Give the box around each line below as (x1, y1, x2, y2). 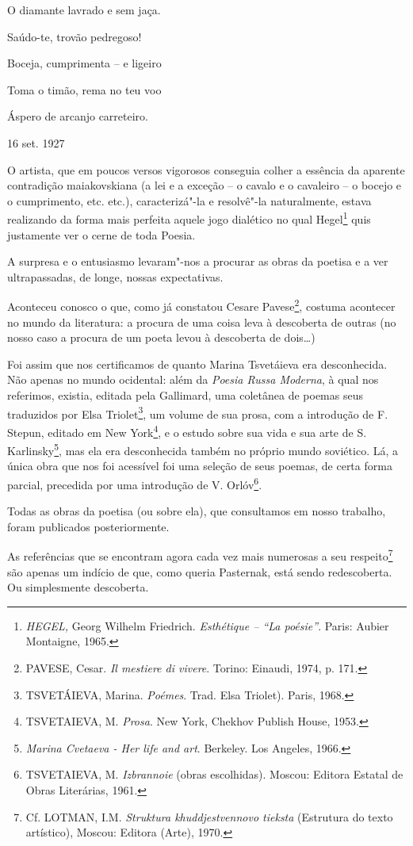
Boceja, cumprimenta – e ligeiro (7, 55, 162, 71)
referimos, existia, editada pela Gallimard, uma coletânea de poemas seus (7, 387, 363, 403)
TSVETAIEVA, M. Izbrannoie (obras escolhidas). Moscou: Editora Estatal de (25, 766, 403, 783)
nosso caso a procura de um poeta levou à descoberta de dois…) (7, 329, 315, 346)
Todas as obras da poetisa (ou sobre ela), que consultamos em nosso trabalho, (7, 503, 386, 519)
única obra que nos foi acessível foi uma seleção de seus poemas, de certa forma (7, 457, 392, 474)
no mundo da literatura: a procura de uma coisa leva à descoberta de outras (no (7, 313, 396, 330)
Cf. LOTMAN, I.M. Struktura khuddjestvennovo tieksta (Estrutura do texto (25, 808, 393, 825)
